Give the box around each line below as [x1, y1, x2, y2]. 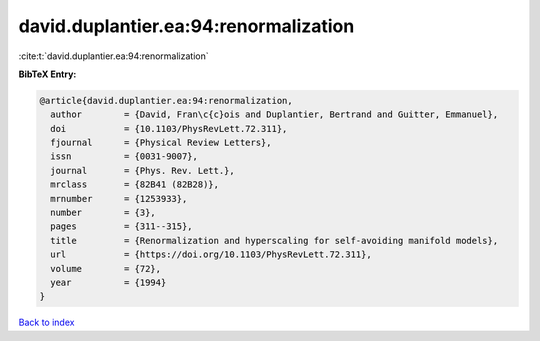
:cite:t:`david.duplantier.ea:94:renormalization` [18, 50, 209, 62]
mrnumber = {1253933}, [50, 193, 188, 204]
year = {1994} [50, 277, 167, 288]
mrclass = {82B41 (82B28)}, [50, 179, 220, 190]
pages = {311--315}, [50, 221, 194, 232]
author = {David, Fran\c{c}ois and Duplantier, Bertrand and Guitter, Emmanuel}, [50, 109, 499, 120]
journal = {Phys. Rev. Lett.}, [50, 165, 235, 176]
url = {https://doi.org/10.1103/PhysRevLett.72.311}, [50, 249, 372, 260]
